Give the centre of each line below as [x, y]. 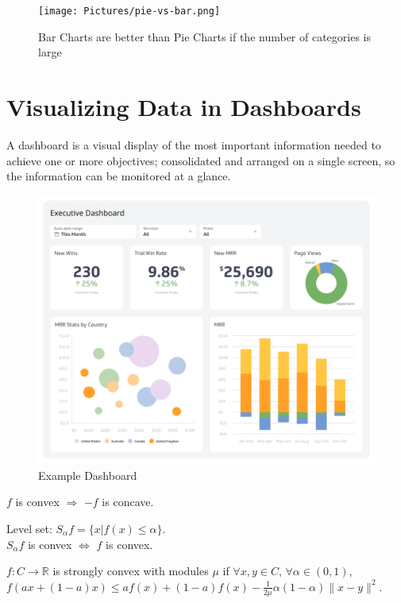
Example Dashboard [88, 475]
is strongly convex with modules [131, 571]
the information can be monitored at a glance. [119, 176]
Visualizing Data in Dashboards [184, 107]
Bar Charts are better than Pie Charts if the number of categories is [205, 36]
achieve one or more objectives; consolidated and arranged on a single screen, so [201, 160]
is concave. [128, 502]
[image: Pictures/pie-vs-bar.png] [129, 11]
